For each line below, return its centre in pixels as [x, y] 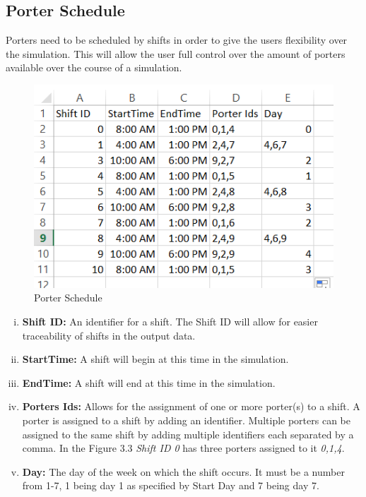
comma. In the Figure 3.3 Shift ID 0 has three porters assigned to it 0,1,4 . [183, 448]
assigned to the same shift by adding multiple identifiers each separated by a [188, 434]
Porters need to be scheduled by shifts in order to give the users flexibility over [177, 40]
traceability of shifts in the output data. [109, 335]
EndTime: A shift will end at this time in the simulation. [149, 382]
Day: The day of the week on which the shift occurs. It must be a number [183, 471]
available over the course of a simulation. [94, 67]
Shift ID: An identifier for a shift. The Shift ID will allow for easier [170, 322]
